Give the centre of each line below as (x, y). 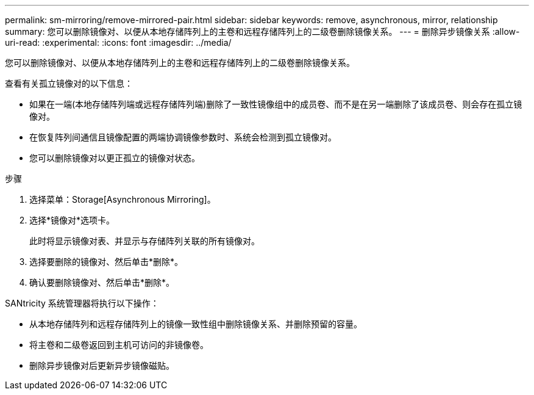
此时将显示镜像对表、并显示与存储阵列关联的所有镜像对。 (144, 241)
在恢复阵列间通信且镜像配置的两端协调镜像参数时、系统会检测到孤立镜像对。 (183, 137)
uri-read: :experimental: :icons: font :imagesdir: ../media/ (118, 42)
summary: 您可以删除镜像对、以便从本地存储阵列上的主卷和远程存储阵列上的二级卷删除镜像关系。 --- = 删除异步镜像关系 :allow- (262, 31)
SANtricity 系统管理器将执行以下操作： (82, 303)
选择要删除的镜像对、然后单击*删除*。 (106, 262)
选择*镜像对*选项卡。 (72, 220)
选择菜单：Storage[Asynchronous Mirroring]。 (123, 199)
